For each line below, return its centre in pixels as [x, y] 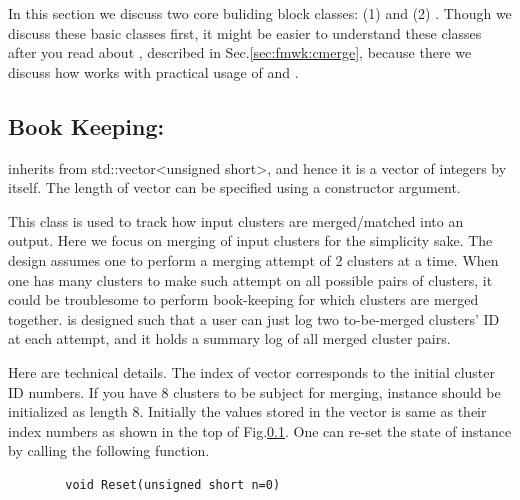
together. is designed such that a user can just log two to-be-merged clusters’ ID [254, 318]
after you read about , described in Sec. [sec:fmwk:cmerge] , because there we [240, 52]
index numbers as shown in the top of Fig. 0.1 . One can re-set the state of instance [260, 430]
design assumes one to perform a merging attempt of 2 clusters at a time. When [253, 259]
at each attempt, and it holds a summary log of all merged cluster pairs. [229, 338]
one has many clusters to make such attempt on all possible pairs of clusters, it [250, 279]
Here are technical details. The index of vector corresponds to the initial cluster [252, 371]
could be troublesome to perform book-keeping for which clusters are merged [243, 299]
